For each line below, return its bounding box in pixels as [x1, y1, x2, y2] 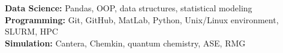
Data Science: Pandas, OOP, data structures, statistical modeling [5, 2, 252, 14]
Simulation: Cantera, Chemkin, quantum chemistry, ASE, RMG [5, 36, 246, 49]
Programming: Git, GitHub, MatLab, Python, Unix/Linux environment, [5, 13, 279, 26]
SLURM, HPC [5, 25, 58, 38]
